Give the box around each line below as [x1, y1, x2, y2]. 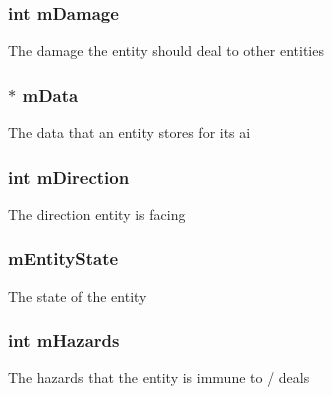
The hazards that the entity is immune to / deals [8, 367, 310, 388]
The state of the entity [8, 285, 147, 306]
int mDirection [8, 164, 130, 189]
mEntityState [8, 246, 119, 271]
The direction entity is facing [8, 203, 186, 224]
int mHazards [8, 328, 120, 353]
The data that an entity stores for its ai [8, 122, 251, 143]
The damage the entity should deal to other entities [8, 40, 324, 61]
